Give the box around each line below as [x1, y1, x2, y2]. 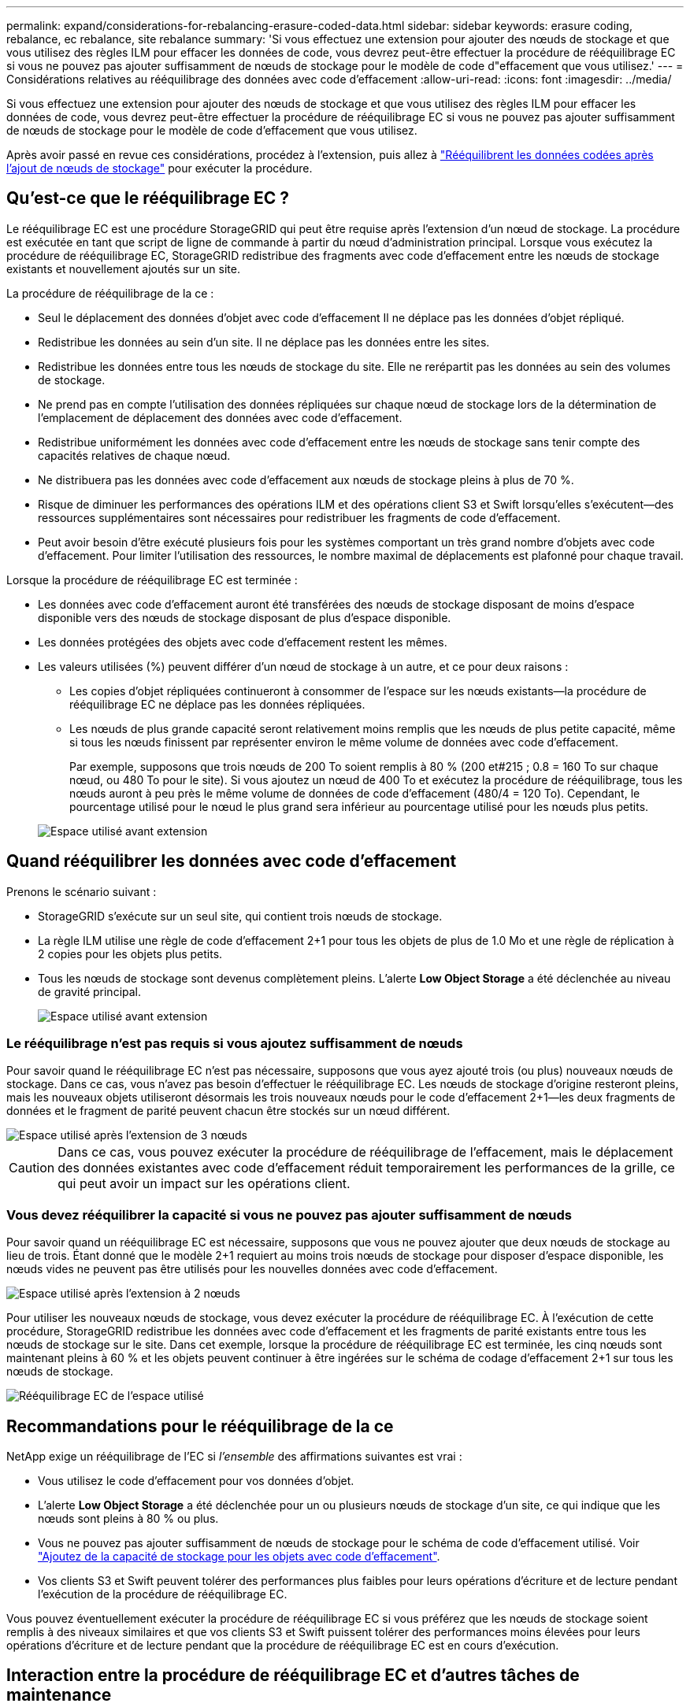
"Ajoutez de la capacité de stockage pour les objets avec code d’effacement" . [38, 1550, 440, 1564]
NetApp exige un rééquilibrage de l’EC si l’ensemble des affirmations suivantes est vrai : [6, 1450, 462, 1464]
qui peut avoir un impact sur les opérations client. [57, 1176, 351, 1192]
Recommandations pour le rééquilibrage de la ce [6, 1416, 394, 1436]
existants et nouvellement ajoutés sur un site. [6, 261, 241, 276]
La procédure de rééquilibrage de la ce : [6, 286, 214, 300]
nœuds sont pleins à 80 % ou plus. [38, 1512, 219, 1526]
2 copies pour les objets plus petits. [38, 946, 223, 961]
